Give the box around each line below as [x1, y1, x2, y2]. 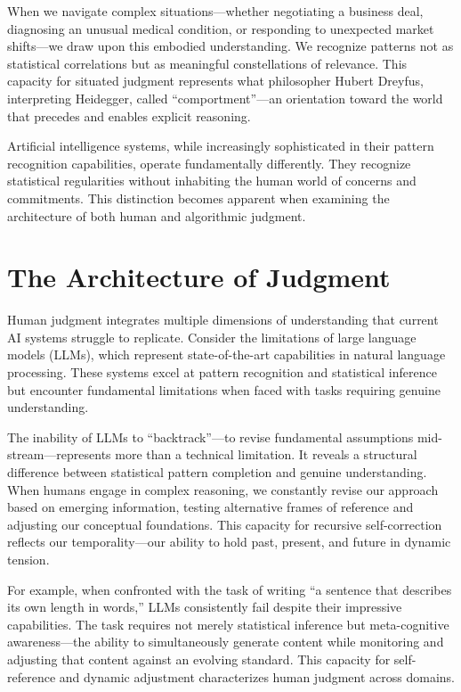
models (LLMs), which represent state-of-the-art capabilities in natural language [7, 345, 446, 364]
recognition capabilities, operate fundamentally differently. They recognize [7, 153, 411, 172]
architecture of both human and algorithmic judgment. [7, 206, 306, 225]
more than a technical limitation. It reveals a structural [115, 445, 417, 464]
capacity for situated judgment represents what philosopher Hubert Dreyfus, [7, 71, 424, 90]
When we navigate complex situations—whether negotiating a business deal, [7, 2, 424, 20]
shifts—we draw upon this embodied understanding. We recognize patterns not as [7, 37, 454, 55]
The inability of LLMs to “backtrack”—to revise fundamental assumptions [7, 427, 414, 446]
